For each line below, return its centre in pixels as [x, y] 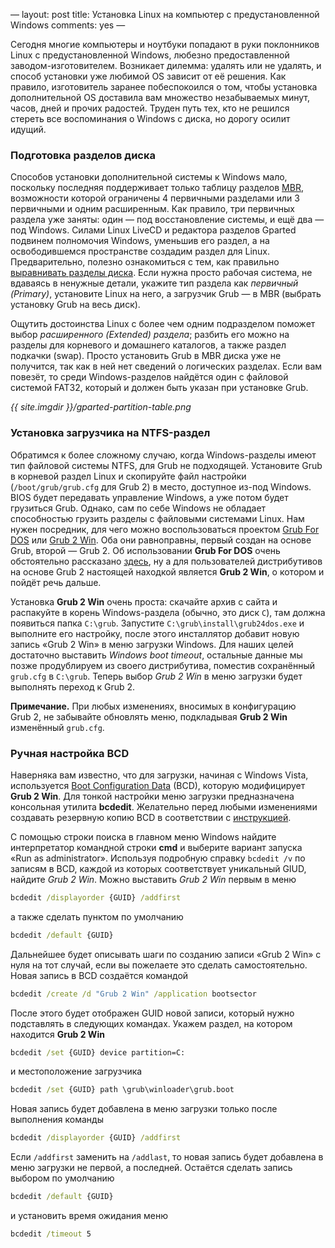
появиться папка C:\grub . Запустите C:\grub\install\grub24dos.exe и [157, 623]
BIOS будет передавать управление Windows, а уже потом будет [149, 497]
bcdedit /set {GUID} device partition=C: [98, 1052]
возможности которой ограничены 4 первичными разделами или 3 [155, 198]
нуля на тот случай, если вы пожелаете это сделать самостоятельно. [159, 965]
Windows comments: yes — [68, 25]
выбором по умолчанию [62, 1178]
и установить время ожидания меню [89, 1216]
